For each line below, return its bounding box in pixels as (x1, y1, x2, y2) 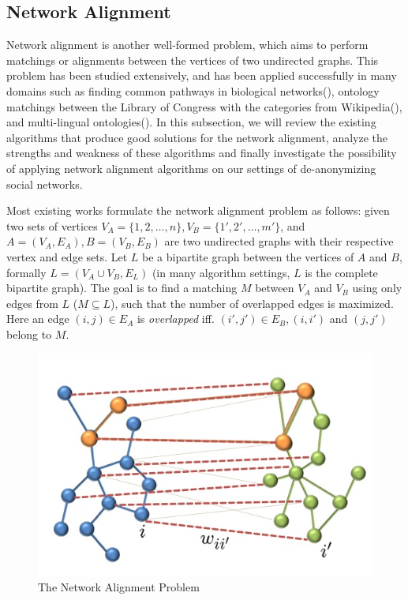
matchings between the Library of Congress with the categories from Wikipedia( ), (6, 98, 402, 114)
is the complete (305, 264, 378, 280)
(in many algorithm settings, (152, 264, 290, 280)
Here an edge (6, 310, 69, 327)
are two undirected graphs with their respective (164, 233, 394, 249)
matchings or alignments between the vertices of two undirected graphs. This (6, 51, 379, 68)
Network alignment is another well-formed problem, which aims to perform (6, 36, 369, 53)
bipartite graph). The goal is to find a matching (6, 279, 238, 296)
